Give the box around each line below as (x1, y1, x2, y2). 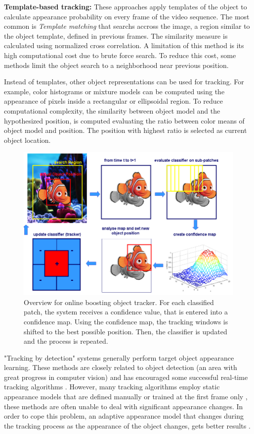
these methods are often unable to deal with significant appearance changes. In (4, 401, 243, 411)
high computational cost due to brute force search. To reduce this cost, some (4, 50, 236, 60)
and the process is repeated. (24, 336, 108, 346)
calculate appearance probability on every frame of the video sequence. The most (4, 11, 250, 21)
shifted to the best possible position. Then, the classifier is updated (24, 326, 227, 336)
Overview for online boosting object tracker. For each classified (24, 297, 214, 307)
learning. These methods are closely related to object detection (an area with (4, 362, 237, 372)
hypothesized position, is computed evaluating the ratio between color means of (4, 115, 245, 125)
